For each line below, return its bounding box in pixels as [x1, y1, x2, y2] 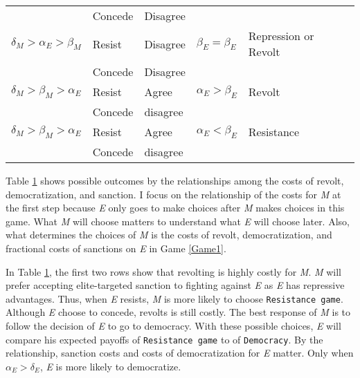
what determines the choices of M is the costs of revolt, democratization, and [6, 227, 332, 242]
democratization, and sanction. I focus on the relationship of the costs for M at [6, 187, 341, 201]
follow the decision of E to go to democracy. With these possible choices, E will [6, 319, 341, 332]
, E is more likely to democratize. [39, 359, 181, 373]
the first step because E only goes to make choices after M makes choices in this [6, 200, 345, 215]
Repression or [248, 28, 314, 44]
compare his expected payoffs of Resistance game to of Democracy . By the [6, 332, 323, 346]
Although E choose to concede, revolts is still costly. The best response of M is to [6, 305, 351, 319]
